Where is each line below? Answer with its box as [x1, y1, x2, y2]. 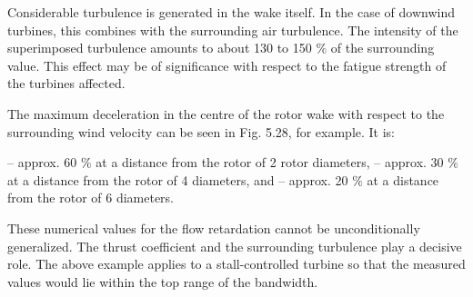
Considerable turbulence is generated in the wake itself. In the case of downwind [7, 3, 455, 21]
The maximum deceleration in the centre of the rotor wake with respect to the [7, 104, 445, 123]
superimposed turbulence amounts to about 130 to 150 [7, 38, 312, 57]
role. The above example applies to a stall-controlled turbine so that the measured [7, 254, 466, 273]
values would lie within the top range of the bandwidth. [7, 272, 318, 291]
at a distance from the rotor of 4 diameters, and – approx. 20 [7, 170, 348, 189]
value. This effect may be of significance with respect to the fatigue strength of [7, 55, 447, 74]
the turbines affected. [7, 74, 126, 93]
